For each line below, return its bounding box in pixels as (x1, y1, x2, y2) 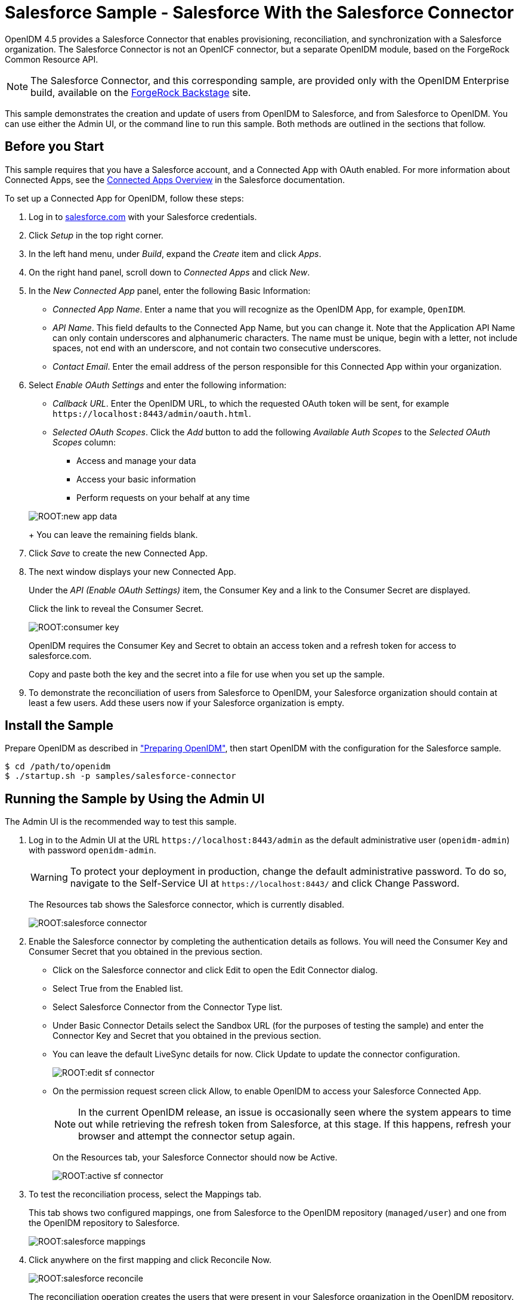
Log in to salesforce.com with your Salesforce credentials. (29, 211, 257, 222)
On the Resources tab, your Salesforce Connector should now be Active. (52, 1152, 338, 1163)
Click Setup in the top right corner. (29, 230, 163, 240)
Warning (30, 871, 68, 884)
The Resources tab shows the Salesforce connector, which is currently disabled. (29, 899, 345, 910)
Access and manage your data (76, 455, 196, 466)
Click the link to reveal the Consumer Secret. (29, 603, 204, 614)
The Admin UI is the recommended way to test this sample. (5, 816, 237, 827)
